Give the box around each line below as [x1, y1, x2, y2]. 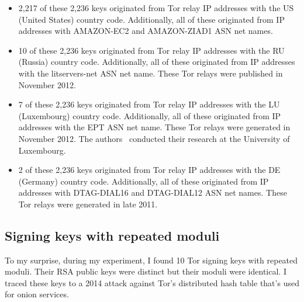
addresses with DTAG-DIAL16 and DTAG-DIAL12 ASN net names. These [18, 186, 287, 199]
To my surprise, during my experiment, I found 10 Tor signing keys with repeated [5, 254, 298, 266]
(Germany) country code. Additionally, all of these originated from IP [18, 175, 269, 187]
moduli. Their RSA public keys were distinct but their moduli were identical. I [5, 265, 286, 277]
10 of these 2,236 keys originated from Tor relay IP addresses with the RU [18, 44, 285, 56]
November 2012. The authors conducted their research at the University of [18, 132, 290, 144]
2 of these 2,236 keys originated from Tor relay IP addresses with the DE [18, 164, 281, 176]
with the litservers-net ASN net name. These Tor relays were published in [18, 67, 283, 79]
